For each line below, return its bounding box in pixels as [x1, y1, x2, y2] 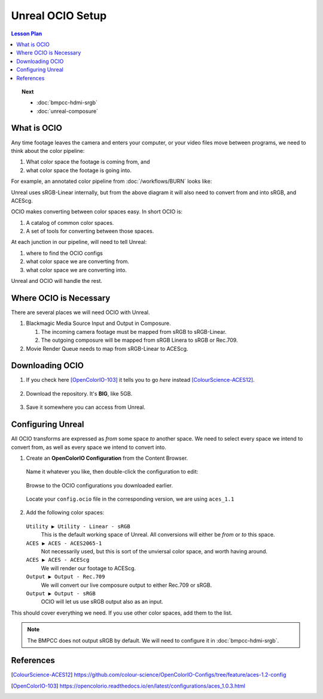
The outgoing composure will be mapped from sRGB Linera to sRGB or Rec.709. [41, 336, 238, 344]
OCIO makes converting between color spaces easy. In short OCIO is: [11, 208, 182, 215]
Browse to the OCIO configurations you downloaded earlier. [26, 481, 173, 489]
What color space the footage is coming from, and [26, 158, 150, 165]
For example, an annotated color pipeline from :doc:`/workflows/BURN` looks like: [11, 177, 212, 185]
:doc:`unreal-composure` [36, 107, 99, 115]
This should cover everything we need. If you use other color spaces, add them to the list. [11, 609, 233, 616]
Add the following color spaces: [26, 509, 105, 516]
